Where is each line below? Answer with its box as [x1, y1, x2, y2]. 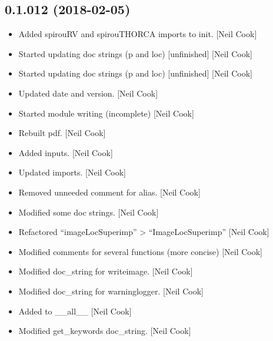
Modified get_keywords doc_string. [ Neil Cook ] [18, 325, 191, 337]
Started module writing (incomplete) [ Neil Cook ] [18, 107, 194, 119]
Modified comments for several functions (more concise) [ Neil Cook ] [18, 245, 263, 257]
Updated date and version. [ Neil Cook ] [18, 87, 158, 99]
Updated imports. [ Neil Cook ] [18, 166, 126, 178]
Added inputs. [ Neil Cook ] [18, 146, 113, 158]
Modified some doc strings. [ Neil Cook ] [18, 206, 159, 218]
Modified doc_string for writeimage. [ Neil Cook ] [18, 265, 193, 277]
